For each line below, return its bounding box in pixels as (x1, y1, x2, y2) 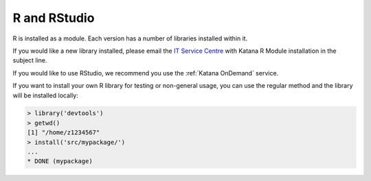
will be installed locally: (12, 91, 78, 99)
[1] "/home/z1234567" (27, 129, 100, 136)
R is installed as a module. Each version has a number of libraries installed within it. (12, 34, 248, 43)
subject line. (12, 56, 47, 64)
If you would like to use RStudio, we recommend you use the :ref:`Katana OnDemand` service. (12, 69, 279, 77)
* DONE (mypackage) (27, 158, 93, 165)
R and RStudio (12, 10, 95, 25)
